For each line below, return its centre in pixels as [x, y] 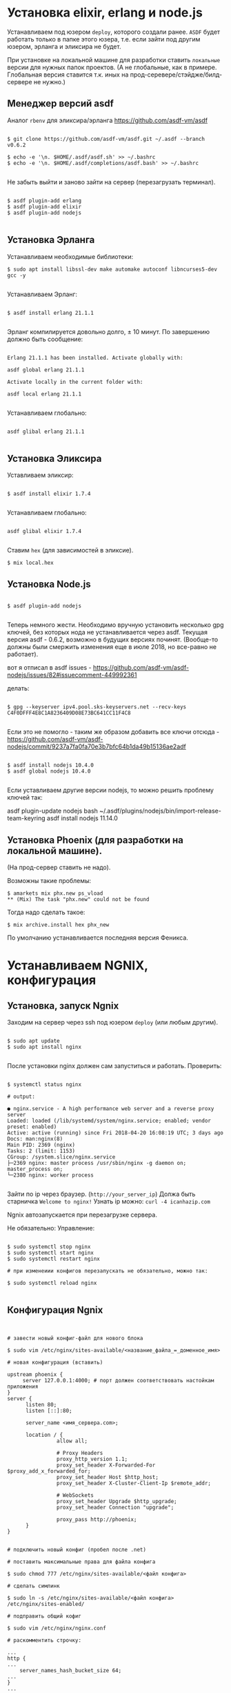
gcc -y [17, 275]
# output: [21, 1096]
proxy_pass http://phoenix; [97, 1519]
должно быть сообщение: [45, 339]
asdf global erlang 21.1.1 [46, 370]
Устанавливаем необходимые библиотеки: [70, 256]
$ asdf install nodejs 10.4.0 [51, 765]
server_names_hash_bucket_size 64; [71, 1670]
